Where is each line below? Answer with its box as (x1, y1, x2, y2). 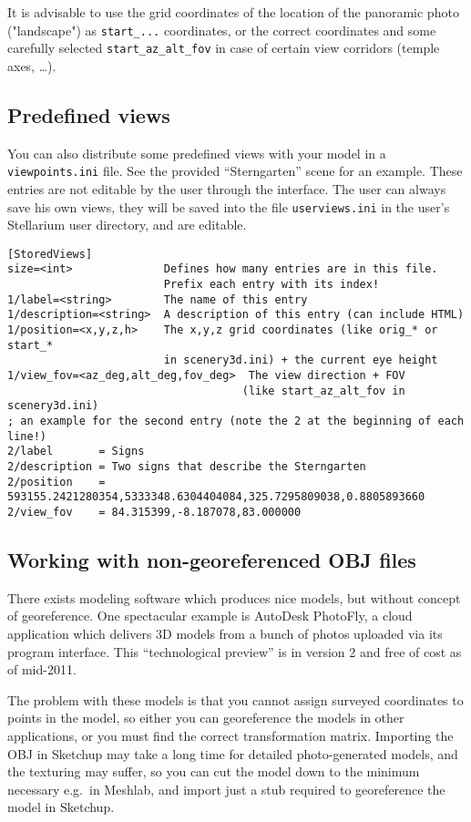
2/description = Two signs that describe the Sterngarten (7, 459, 366, 473)
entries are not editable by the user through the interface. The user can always (7, 179, 446, 198)
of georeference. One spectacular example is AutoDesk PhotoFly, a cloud (7, 606, 413, 625)
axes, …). (7, 56, 56, 75)
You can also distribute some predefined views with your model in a (7, 143, 386, 162)
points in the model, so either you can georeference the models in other (7, 708, 404, 727)
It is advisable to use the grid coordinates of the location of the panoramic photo (7, 3, 459, 21)
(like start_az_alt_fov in (241, 384, 405, 397)
